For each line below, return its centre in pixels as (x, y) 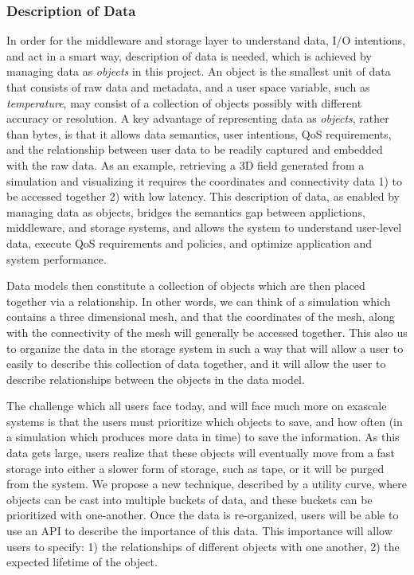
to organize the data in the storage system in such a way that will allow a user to (205, 348)
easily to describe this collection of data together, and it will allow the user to (196, 364)
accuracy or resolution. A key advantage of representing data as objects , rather (198, 118)
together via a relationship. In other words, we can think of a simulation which (199, 301)
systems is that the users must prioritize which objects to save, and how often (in (205, 421)
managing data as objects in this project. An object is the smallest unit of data (199, 71)
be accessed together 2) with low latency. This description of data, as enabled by (203, 196)
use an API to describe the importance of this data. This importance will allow (199, 531)
